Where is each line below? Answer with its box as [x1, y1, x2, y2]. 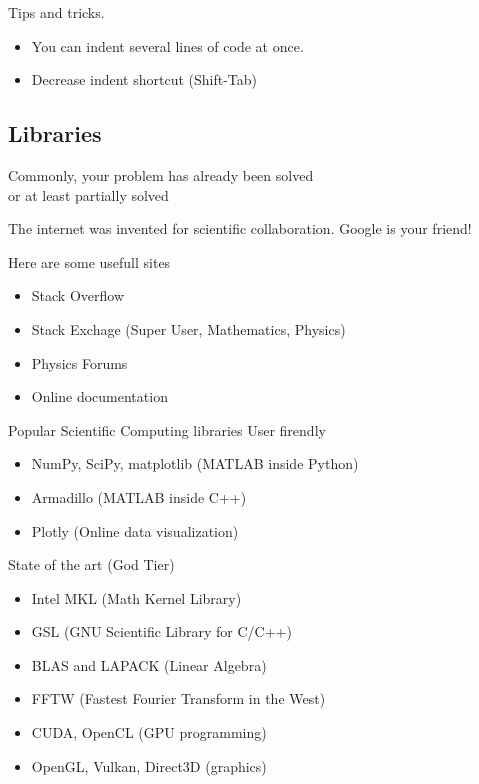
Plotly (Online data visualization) [31, 520, 239, 541]
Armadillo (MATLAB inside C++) [31, 486, 247, 507]
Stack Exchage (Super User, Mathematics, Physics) [31, 318, 346, 339]
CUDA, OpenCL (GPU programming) [31, 722, 267, 743]
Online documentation [31, 386, 168, 407]
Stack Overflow [31, 285, 125, 306]
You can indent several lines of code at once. [31, 35, 304, 56]
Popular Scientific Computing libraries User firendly [8, 419, 326, 440]
